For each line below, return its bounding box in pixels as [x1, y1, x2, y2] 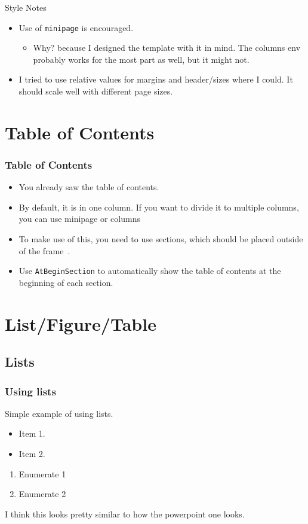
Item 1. [19, 427, 45, 440]
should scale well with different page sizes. [19, 85, 173, 98]
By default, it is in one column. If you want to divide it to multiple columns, [19, 200, 299, 213]
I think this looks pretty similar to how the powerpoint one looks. [5, 507, 245, 520]
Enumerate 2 [19, 488, 66, 500]
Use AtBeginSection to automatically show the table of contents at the [19, 264, 281, 277]
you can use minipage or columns [19, 212, 140, 225]
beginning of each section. [19, 276, 113, 288]
